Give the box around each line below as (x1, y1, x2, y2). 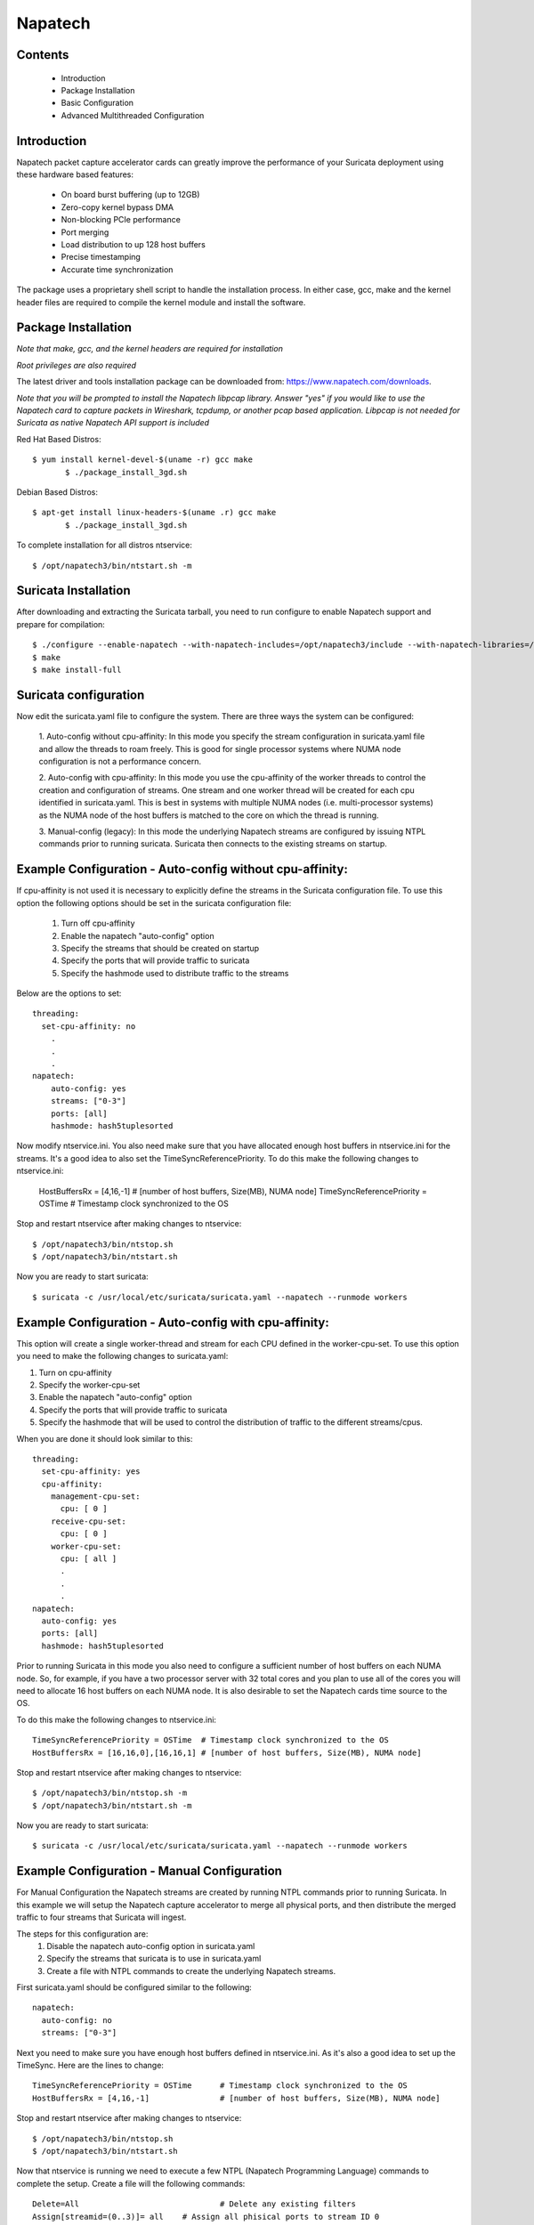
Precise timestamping (61, 252, 142, 263)
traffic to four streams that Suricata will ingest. (16, 1912, 187, 1922)
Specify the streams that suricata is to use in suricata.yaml (46, 1954, 262, 1964)
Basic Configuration (61, 98, 133, 109)
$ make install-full (32, 665, 122, 675)
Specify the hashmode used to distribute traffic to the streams (61, 967, 289, 978)
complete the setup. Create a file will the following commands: (16, 2178, 246, 2189)
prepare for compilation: (16, 619, 106, 629)
